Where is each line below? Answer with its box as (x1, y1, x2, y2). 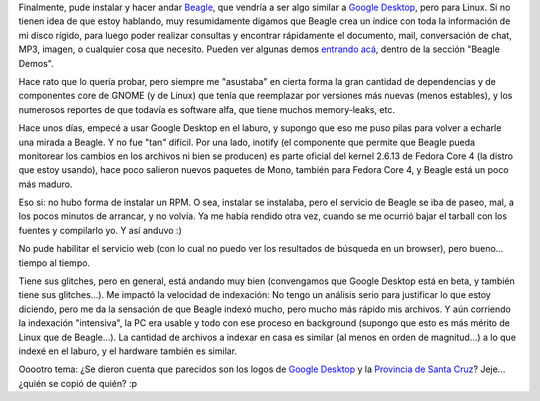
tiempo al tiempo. (18, 256, 90, 269)
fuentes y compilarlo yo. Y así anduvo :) (18, 224, 182, 236)
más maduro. (18, 178, 73, 190)
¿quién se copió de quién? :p (18, 377, 137, 389)
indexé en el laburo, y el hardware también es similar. (18, 345, 238, 357)
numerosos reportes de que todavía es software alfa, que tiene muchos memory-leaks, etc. (18, 103, 395, 115)
